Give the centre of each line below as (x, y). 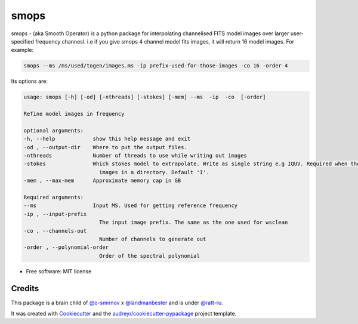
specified (22, 41)
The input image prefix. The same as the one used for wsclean (193, 223)
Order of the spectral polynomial (149, 256)
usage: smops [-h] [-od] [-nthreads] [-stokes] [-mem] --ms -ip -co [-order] (145, 97)
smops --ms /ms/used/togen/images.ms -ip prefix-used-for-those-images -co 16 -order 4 (156, 66)
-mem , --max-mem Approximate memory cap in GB (102, 181)
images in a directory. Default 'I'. (154, 172)
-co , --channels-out (55, 231)
